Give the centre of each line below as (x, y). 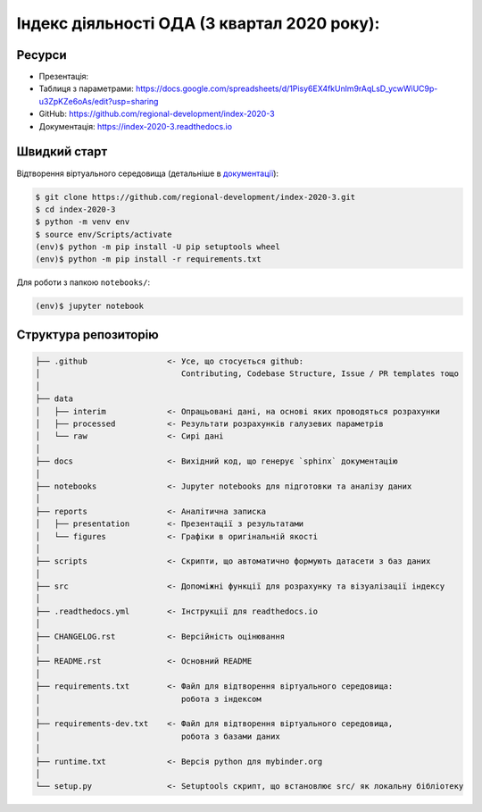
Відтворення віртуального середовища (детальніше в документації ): (148, 173)
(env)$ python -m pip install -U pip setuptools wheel (158, 247)
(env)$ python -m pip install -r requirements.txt (149, 260)
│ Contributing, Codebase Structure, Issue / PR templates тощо (247, 374)
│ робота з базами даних (158, 736)
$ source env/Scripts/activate (104, 234)
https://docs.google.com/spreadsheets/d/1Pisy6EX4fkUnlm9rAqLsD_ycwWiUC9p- (287, 88)
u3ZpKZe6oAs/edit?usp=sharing (99, 101)
